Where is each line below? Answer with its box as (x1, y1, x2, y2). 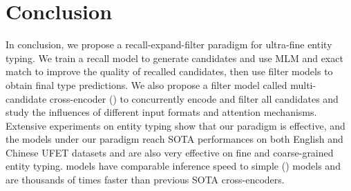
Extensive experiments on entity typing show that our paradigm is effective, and (6, 118, 345, 132)
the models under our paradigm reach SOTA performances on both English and (6, 132, 343, 146)
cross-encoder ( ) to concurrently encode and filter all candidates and (49, 91, 339, 105)
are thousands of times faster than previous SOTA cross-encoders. (6, 172, 285, 187)
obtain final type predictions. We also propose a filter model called (6, 77, 287, 92)
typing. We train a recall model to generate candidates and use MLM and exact (6, 50, 343, 65)
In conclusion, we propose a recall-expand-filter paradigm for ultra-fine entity (6, 37, 332, 52)
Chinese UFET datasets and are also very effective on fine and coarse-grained (6, 145, 334, 159)
